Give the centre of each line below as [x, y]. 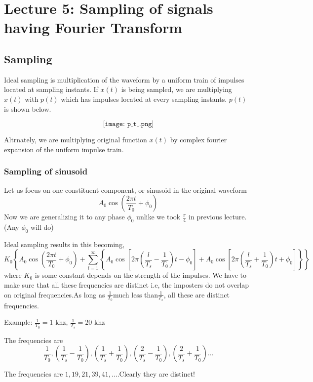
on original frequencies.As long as [55, 294]
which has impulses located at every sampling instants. [144, 99]
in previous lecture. [218, 217]
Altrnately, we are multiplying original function [76, 140]
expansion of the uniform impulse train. [64, 149]
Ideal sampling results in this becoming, [64, 244]
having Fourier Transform [93, 27]
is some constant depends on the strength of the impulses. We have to [141, 275]
